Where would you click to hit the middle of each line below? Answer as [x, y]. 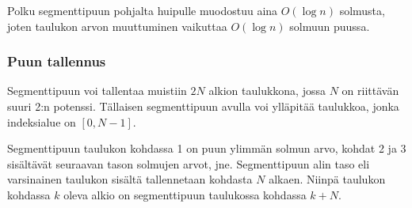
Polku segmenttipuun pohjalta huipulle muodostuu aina [143, 10]
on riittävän [370, 91]
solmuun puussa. [330, 26]
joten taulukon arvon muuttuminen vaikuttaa [117, 26]
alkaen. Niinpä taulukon [327, 179]
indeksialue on [42, 121]
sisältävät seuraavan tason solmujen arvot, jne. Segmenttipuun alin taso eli [189, 163]
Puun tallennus [57, 61]
